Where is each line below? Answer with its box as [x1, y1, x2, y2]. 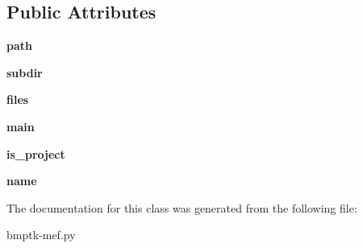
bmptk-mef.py [6, 226, 76, 243]
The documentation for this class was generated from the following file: [6, 199, 357, 216]
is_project [6, 145, 65, 162]
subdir [6, 64, 43, 81]
